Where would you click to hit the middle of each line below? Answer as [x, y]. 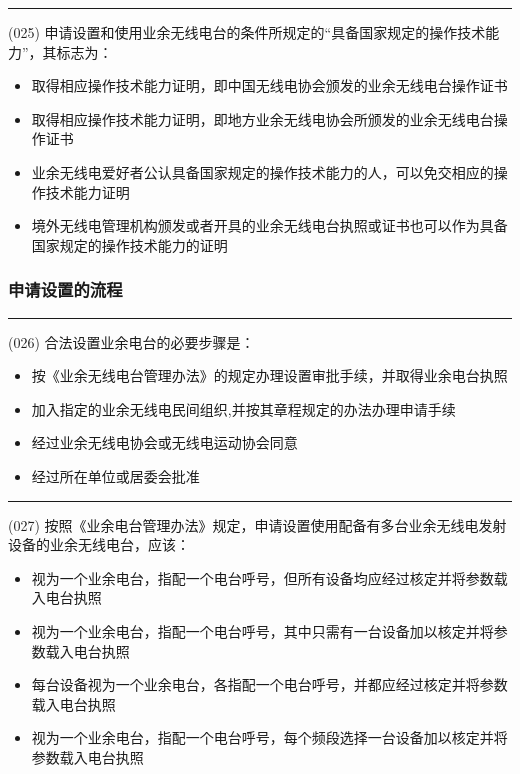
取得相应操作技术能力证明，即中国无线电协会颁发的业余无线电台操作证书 [269, 85]
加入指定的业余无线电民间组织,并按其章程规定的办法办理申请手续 [243, 408]
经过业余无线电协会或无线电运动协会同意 [164, 442]
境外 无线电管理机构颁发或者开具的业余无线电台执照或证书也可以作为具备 [269, 225]
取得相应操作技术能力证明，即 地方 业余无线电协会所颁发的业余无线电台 [262, 118]
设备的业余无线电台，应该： [99, 544]
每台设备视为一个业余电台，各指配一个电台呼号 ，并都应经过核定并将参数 [269, 684]
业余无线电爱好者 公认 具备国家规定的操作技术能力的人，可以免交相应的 [262, 171]
